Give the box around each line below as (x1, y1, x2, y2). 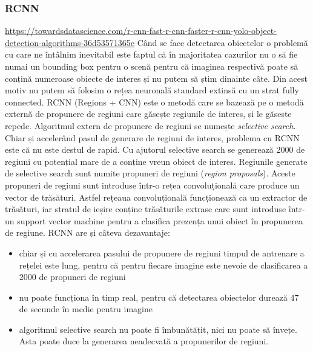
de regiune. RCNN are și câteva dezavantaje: (5, 226, 170, 239)
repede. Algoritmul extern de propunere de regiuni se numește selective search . (5, 119, 296, 132)
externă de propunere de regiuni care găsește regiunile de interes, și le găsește (5, 107, 292, 120)
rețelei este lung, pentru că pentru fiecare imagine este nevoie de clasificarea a (19, 258, 308, 271)
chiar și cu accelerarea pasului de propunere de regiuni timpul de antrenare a (19, 246, 305, 259)
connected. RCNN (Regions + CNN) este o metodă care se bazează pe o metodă (5, 95, 304, 108)
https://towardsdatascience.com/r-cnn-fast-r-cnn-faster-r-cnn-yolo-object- (5, 24, 277, 37)
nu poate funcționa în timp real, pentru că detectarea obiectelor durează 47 (19, 290, 299, 303)
